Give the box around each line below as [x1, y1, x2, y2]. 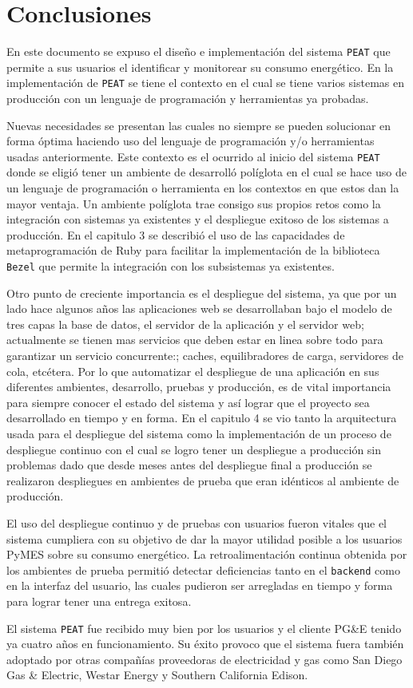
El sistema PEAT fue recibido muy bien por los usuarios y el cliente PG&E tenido [6, 619, 402, 636]
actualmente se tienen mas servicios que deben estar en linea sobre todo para [6, 331, 383, 348]
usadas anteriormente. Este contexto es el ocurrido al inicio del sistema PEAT [6, 148, 380, 164]
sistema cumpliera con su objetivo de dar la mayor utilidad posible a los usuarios [6, 530, 403, 547]
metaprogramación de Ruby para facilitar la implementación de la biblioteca [6, 242, 380, 259]
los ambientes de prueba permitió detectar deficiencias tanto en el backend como [6, 561, 400, 578]
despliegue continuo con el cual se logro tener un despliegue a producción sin [6, 441, 382, 457]
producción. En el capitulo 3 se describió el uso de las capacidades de [6, 226, 345, 243]
